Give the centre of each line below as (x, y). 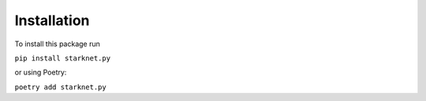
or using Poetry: (41, 72)
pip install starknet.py (62, 58)
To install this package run (57, 44)
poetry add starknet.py (60, 87)
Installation (52, 20)
